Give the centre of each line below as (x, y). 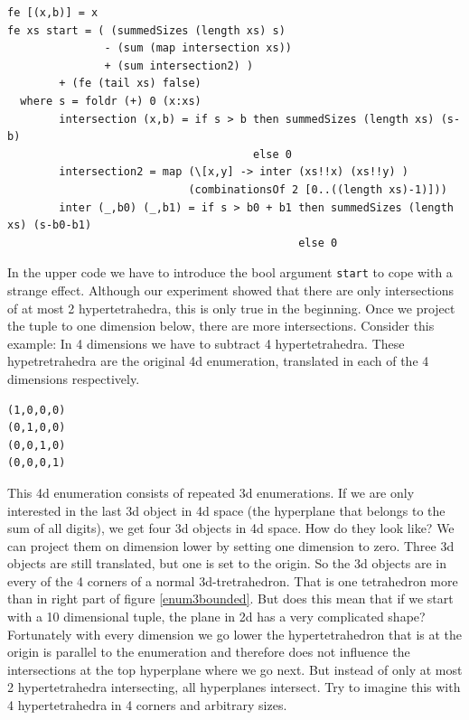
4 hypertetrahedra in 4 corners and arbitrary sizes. (147, 705)
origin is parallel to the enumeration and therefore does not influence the (209, 652)
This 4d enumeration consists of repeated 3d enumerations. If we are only (211, 492)
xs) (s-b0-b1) (50, 225)
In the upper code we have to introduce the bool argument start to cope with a (230, 272)
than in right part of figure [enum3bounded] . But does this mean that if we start (230, 598)
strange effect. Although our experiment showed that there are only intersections (231, 290)
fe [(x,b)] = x (53, 13)
